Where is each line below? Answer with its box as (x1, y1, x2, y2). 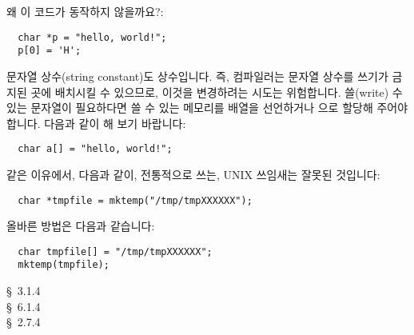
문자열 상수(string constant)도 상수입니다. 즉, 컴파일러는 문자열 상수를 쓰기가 (6, 67, 388, 84)
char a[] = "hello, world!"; (18, 143, 173, 155)
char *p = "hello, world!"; (18, 31, 167, 43)
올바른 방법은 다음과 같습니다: (6, 217, 155, 234)
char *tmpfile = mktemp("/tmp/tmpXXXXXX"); (18, 194, 253, 206)
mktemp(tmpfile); (18, 259, 109, 271)
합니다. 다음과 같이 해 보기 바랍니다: (6, 114, 186, 131)
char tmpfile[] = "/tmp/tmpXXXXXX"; (18, 245, 213, 257)
